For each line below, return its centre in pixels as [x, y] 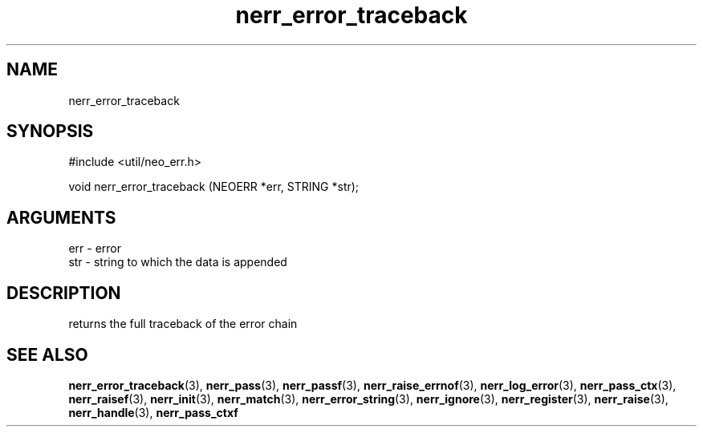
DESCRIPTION [64, 293]
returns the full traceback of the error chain [183, 324]
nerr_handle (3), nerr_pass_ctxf [153, 412]
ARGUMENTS [61, 217]
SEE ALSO [47, 354]
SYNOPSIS [50, 132]
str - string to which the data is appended [178, 262]
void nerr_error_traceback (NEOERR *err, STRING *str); [214, 187]
